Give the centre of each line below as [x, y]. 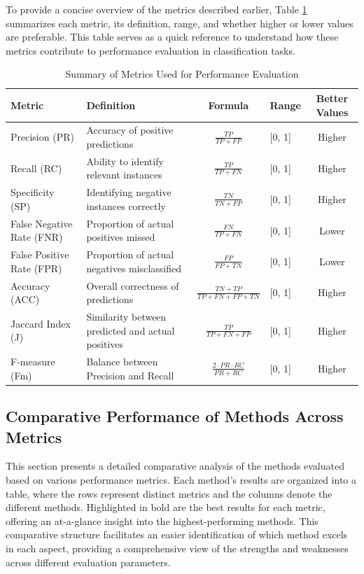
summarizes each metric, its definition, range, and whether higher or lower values [180, 23]
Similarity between [126, 317]
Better [332, 98]
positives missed [121, 237]
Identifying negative [129, 192]
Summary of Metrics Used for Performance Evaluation [182, 74]
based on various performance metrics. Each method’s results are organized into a [181, 479]
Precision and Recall [130, 375]
